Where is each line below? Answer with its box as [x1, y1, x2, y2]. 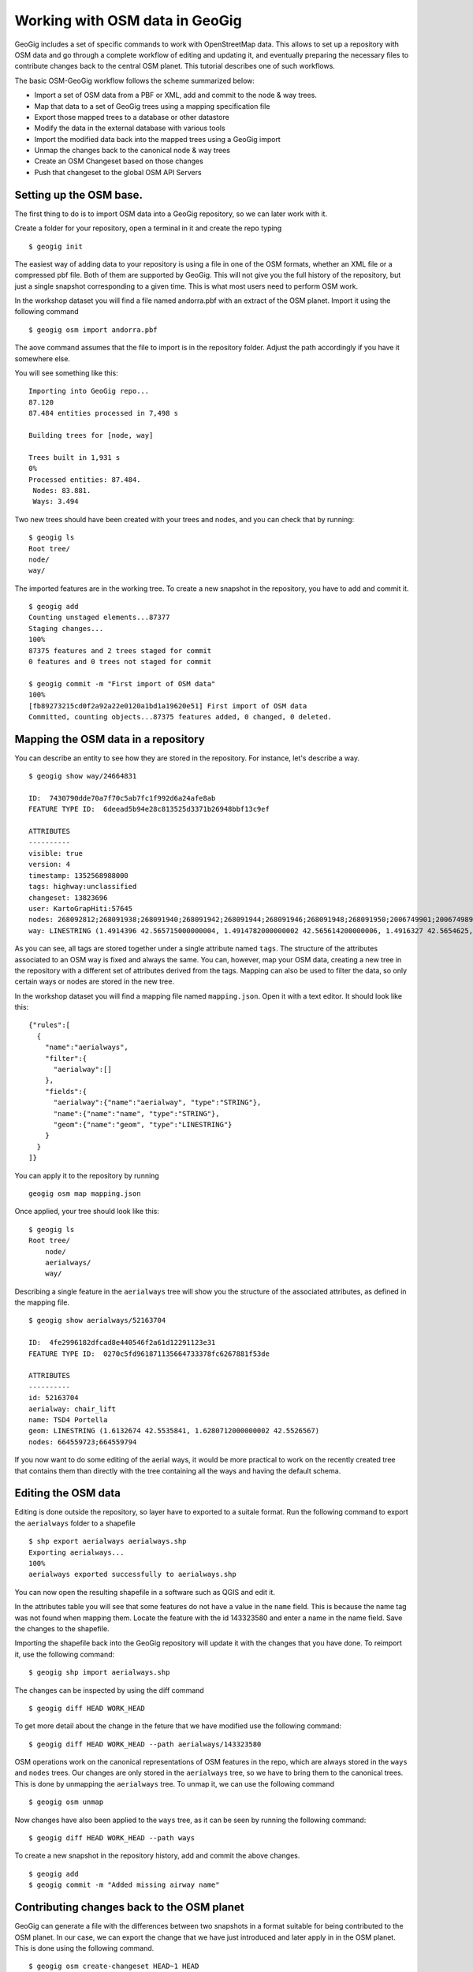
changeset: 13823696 [28, 893, 108, 902]
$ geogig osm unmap [28, 1798, 104, 1806]
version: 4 [28, 860, 71, 869]
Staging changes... [28, 624, 104, 633]
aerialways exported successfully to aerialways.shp [28, 1570, 236, 1579]
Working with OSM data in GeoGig [14, 12, 242, 29]
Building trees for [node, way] [28, 431, 154, 439]
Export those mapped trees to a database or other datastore [34, 112, 230, 121]
